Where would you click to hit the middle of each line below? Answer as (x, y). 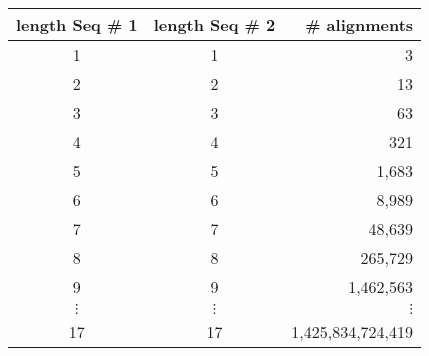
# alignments (359, 24)
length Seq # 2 (214, 24)
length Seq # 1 (77, 24)
